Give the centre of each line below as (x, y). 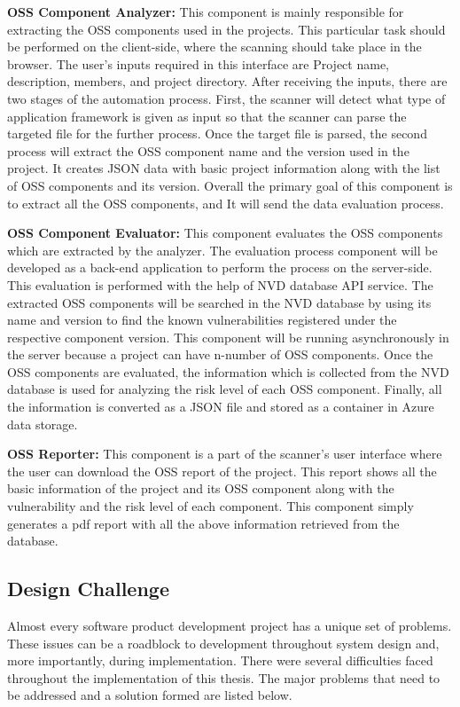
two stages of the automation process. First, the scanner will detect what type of (226, 98)
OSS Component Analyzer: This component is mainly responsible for (206, 12)
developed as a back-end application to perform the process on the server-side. (220, 267)
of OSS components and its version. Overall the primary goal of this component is (230, 185)
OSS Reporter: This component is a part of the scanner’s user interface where (225, 454)
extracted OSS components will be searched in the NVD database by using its (219, 302)
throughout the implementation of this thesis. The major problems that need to (224, 677)
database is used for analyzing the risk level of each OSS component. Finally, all (225, 389)
